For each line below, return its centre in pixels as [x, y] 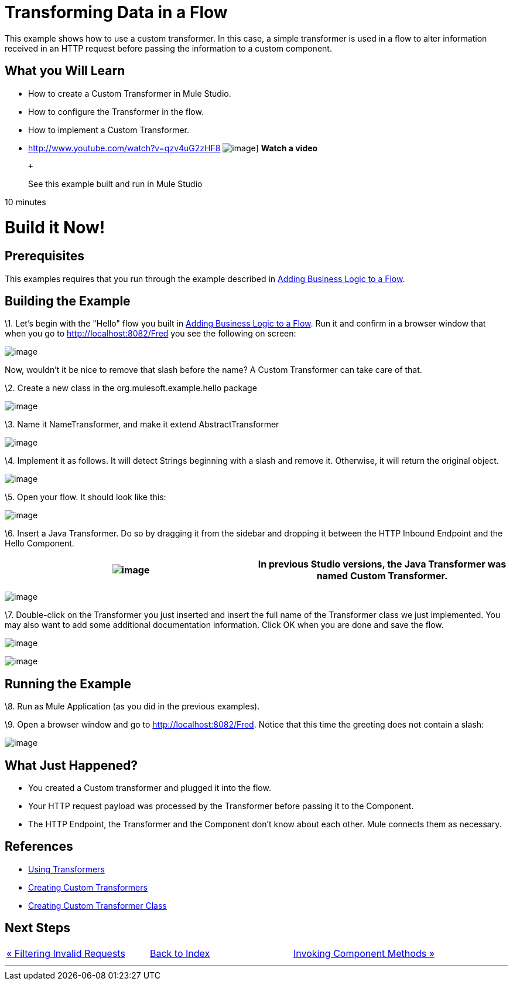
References [39, 847]
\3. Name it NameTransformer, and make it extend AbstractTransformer [142, 424]
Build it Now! [55, 228]
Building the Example [68, 301]
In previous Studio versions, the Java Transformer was [382, 564]
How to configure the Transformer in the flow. [116, 111]
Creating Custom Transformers [88, 887]
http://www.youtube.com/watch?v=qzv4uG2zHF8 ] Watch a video [173, 148]
